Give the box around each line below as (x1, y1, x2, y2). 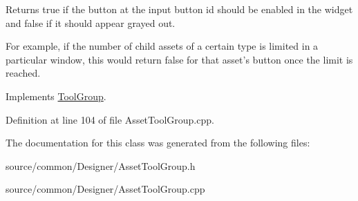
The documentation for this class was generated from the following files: (6, 135, 310, 150)
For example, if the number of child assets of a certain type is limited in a (6, 39, 319, 53)
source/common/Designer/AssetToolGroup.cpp (6, 182, 205, 196)
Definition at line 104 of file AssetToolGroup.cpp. (6, 112, 214, 126)
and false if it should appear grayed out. (6, 15, 176, 30)
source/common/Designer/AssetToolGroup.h (6, 158, 196, 173)
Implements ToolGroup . (6, 88, 106, 103)
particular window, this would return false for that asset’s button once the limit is (6, 52, 353, 66)
